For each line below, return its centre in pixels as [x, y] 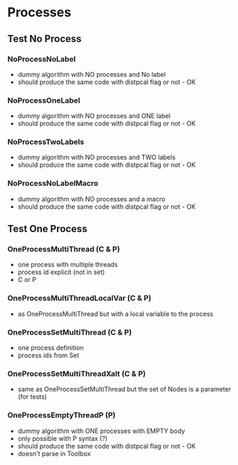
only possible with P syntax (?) [63, 438]
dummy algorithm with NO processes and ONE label [94, 116]
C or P [27, 280]
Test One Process [47, 229]
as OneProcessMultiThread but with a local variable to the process [115, 313]
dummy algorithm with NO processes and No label [92, 74]
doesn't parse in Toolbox [54, 454]
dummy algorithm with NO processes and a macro [92, 199]
